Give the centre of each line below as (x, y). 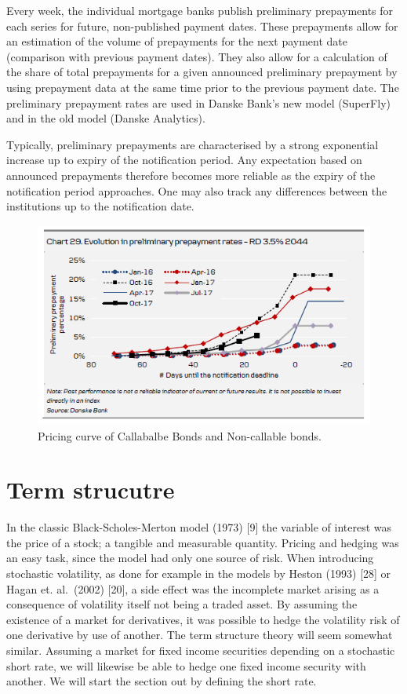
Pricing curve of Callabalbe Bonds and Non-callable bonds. (180, 435)
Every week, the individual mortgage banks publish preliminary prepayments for (200, 10)
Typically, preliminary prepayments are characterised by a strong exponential (193, 144)
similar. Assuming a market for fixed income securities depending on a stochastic (201, 650)
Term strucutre (91, 489)
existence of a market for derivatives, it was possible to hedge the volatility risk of (203, 619)
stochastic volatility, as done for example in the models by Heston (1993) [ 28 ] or (199, 573)
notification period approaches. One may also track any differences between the (197, 190)
